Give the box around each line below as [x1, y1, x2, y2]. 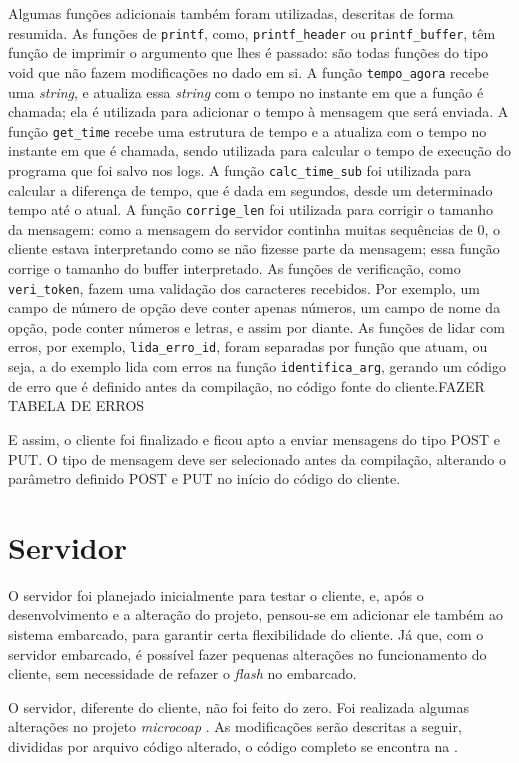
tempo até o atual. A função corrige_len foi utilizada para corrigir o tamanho [8, 199, 493, 220]
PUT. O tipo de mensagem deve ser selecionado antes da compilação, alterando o [8, 448, 506, 469]
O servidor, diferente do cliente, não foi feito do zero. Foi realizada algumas [8, 696, 469, 717]
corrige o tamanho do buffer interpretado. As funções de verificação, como [8, 258, 461, 279]
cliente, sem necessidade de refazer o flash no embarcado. [8, 663, 357, 684]
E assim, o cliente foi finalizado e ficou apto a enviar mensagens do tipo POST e [8, 428, 500, 449]
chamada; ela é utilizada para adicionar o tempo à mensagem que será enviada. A [8, 101, 509, 122]
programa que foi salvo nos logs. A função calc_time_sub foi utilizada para [8, 159, 472, 180]
